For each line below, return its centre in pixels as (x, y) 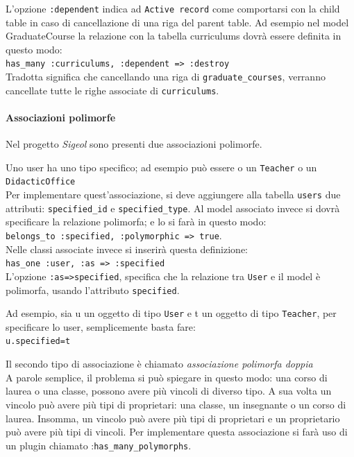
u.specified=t (38, 342)
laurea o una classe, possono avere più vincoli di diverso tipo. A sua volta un (169, 391)
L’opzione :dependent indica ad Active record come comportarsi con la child (173, 8)
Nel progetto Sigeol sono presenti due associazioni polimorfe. (134, 144)
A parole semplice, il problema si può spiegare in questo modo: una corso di (167, 377)
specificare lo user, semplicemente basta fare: (101, 326)
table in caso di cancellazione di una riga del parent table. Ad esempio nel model (177, 22)
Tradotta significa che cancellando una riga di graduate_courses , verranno (166, 77)
